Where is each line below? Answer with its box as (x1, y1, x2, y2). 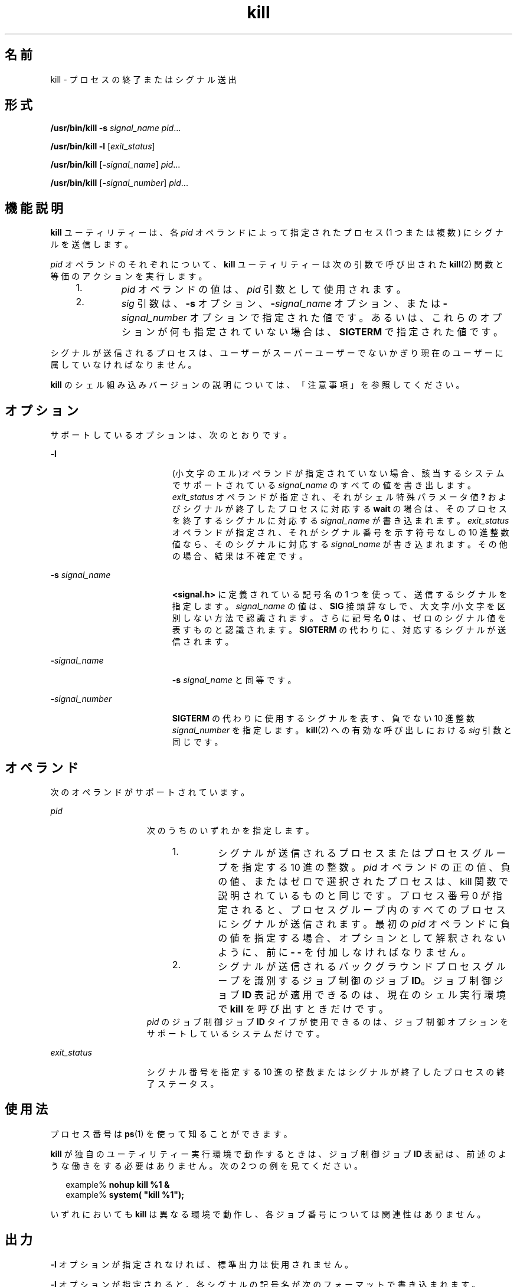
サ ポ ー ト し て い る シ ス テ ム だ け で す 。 (146, 1028, 325, 1038)
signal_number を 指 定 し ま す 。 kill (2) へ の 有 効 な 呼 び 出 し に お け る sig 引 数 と (172, 725, 512, 736)
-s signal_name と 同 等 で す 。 (172, 675, 296, 685)
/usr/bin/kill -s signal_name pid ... (50, 123, 181, 133)
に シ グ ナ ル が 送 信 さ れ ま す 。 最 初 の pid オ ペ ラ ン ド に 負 (218, 917, 511, 930)
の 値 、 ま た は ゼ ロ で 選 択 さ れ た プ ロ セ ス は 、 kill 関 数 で (218, 875, 509, 887)
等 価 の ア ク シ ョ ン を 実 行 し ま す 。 (50, 271, 207, 282)
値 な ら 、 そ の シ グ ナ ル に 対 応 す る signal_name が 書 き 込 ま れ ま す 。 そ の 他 (172, 539, 508, 550)
